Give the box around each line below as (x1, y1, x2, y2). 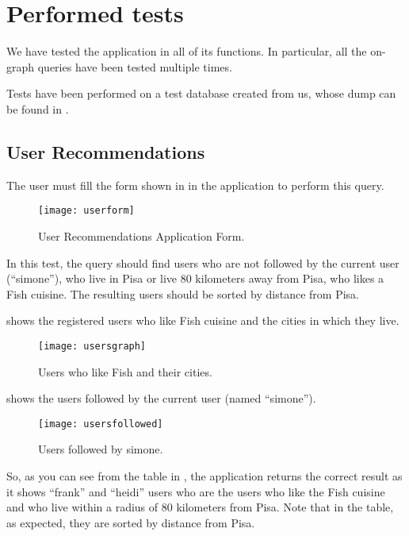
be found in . (6, 100, 69, 117)
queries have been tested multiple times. (37, 58, 232, 75)
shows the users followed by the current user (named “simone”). (6, 390, 316, 407)
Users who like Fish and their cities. (38, 363, 212, 380)
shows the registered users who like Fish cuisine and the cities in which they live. (6, 312, 399, 329)
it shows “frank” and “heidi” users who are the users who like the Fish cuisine (6, 483, 385, 499)
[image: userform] (38, 205, 135, 217)
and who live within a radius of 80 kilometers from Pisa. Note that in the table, (6, 499, 394, 515)
